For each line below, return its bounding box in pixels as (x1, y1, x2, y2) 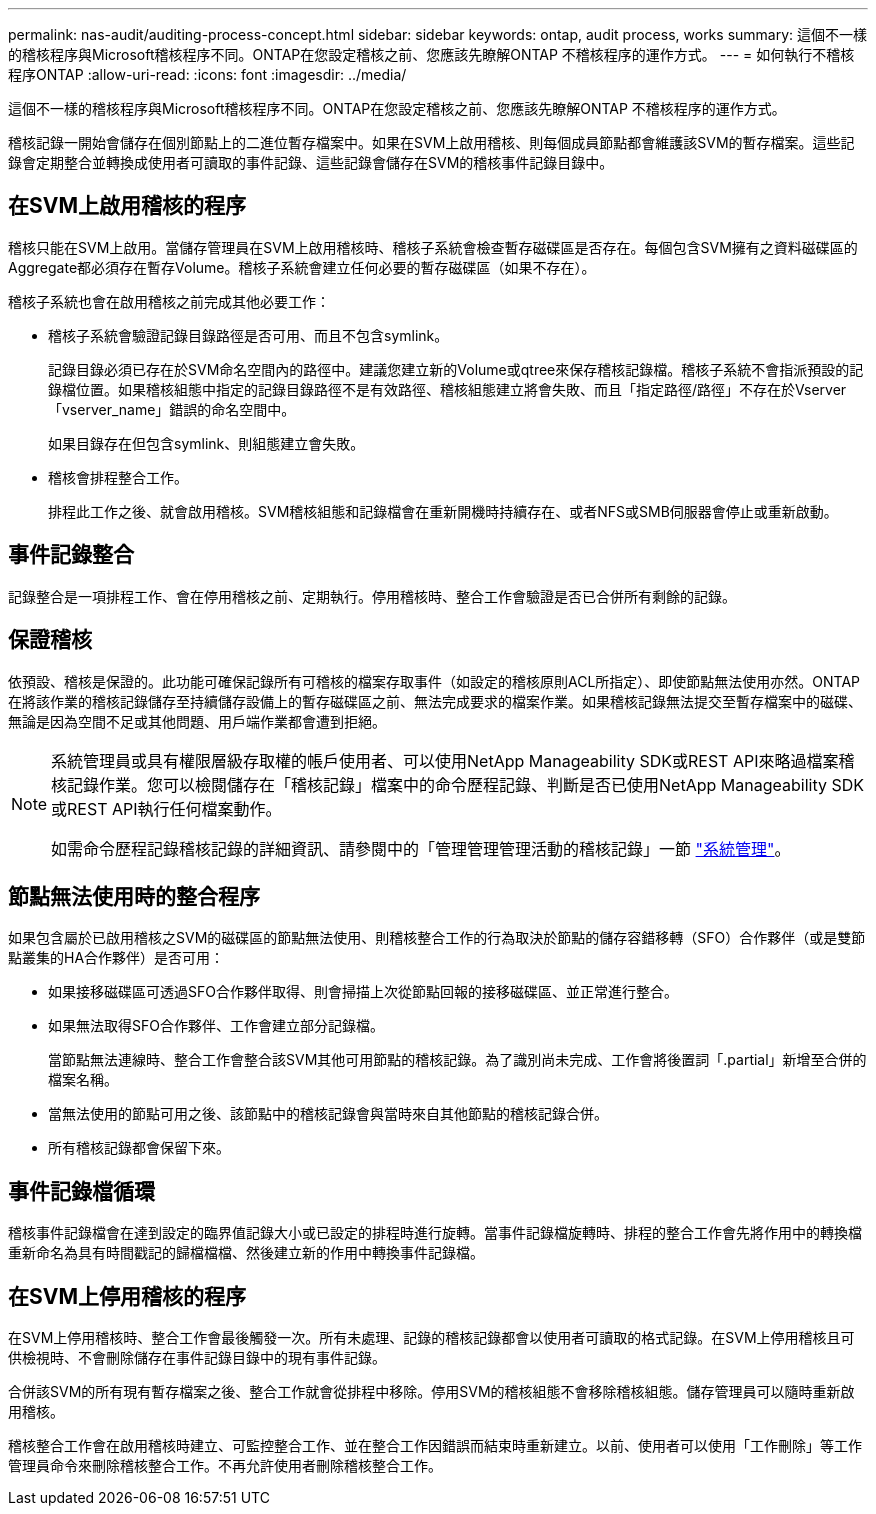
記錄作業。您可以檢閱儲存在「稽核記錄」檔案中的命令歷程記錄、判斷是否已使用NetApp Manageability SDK (67, 774, 864, 795)
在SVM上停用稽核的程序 (8, 1283, 246, 1309)
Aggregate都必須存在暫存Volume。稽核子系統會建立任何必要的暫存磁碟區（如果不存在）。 (8, 258, 596, 276)
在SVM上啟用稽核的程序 (8, 193, 246, 219)
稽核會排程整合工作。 (48, 468, 188, 486)
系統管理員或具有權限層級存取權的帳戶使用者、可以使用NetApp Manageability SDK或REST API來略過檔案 (51, 750, 839, 771)
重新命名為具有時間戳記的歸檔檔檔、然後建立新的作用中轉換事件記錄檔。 (8, 1244, 484, 1262)
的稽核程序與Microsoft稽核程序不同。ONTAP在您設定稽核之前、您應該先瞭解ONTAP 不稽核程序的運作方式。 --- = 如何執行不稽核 (8, 46, 855, 63)
